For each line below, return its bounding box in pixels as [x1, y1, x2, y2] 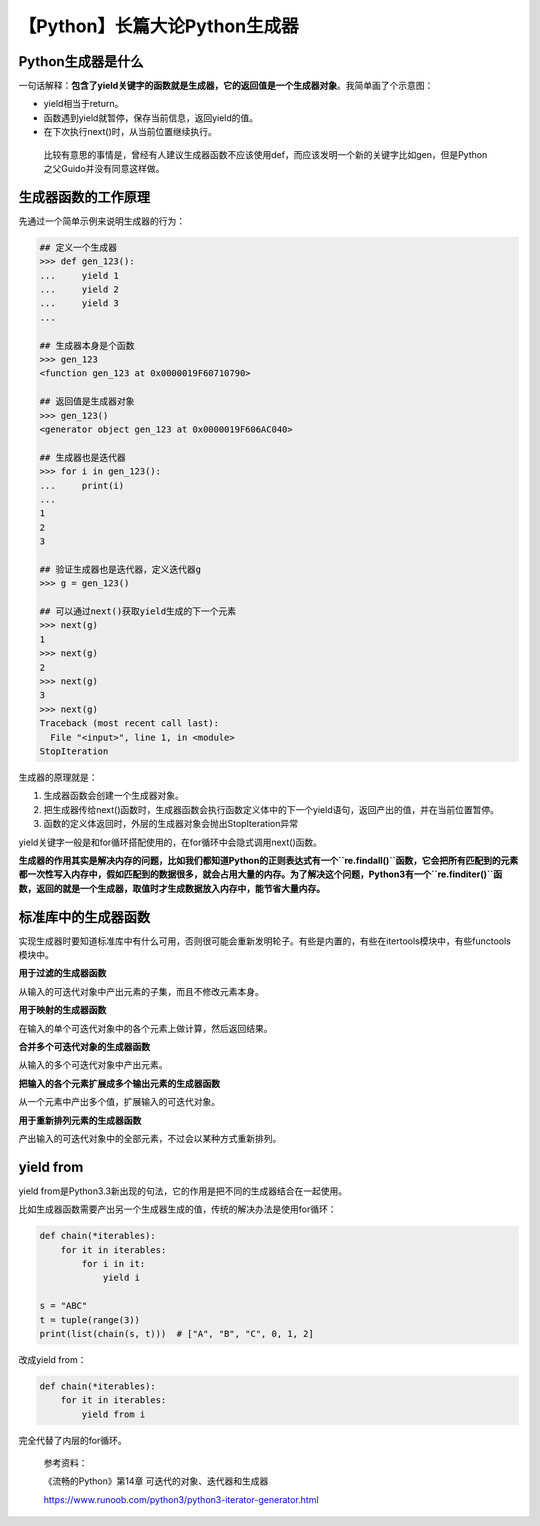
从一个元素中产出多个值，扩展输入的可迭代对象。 [18, 1096, 220, 1108]
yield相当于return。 [43, 98, 124, 110]
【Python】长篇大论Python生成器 [18, 15, 299, 37]
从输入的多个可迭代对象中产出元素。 [18, 1059, 168, 1071]
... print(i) [39, 480, 125, 491]
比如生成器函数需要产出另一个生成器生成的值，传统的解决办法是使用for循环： [18, 1203, 337, 1215]
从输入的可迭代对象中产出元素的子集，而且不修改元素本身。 [18, 985, 264, 997]
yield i [102, 1272, 140, 1284]
